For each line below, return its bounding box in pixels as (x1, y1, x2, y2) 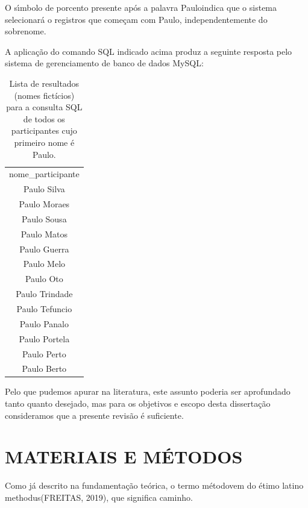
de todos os (23, 112, 65, 125)
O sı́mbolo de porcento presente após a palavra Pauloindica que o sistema (5, 1, 277, 13)
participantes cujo (11, 124, 77, 137)
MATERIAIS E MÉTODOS (5, 444, 243, 469)
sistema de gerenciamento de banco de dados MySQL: (5, 57, 204, 69)
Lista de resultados (9, 77, 80, 89)
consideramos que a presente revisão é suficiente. (5, 409, 184, 421)
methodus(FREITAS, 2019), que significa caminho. (5, 491, 193, 503)
